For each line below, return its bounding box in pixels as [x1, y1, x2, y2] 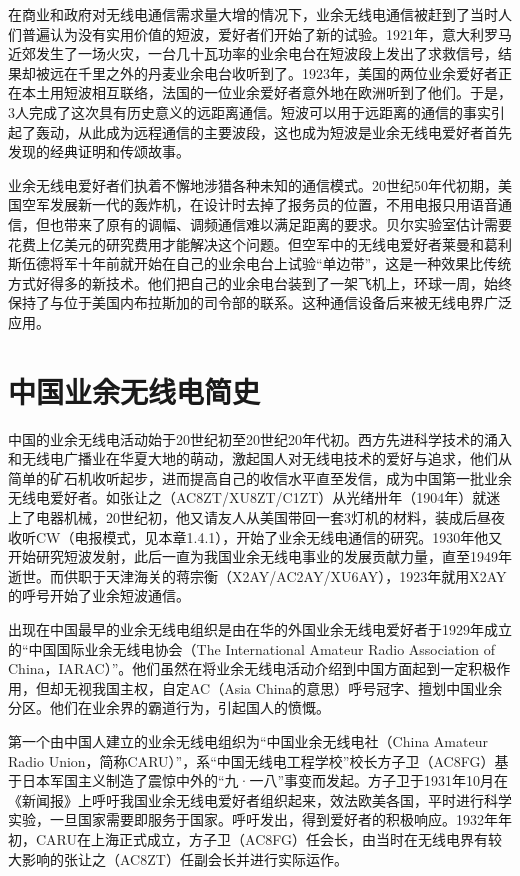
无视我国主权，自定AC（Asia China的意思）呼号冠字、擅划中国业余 [63, 677, 503, 698]
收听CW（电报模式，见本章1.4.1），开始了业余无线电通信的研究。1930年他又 [8, 526, 503, 547]
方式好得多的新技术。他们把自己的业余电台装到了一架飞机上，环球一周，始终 [8, 272, 512, 293]
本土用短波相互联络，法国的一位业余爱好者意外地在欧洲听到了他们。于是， [21, 82, 512, 103]
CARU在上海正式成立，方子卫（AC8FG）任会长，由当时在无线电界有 [35, 828, 488, 849]
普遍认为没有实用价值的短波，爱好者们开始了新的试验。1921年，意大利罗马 [21, 23, 512, 44]
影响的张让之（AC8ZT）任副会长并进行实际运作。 [21, 848, 348, 869]
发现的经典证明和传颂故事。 [8, 141, 190, 162]
